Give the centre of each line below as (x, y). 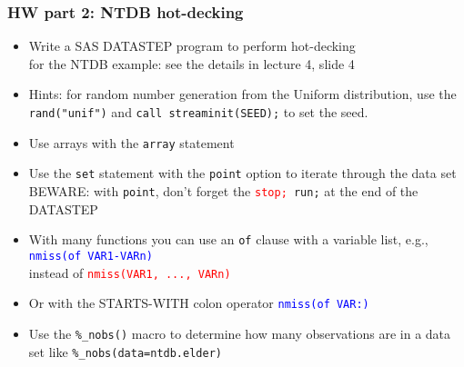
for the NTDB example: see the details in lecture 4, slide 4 (192, 63)
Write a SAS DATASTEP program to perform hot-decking (192, 46)
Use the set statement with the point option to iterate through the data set (242, 173)
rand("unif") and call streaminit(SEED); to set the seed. (198, 112)
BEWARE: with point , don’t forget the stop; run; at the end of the (223, 190)
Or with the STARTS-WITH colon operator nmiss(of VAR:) (199, 303)
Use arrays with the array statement (131, 142)
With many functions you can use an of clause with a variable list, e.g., (228, 239)
